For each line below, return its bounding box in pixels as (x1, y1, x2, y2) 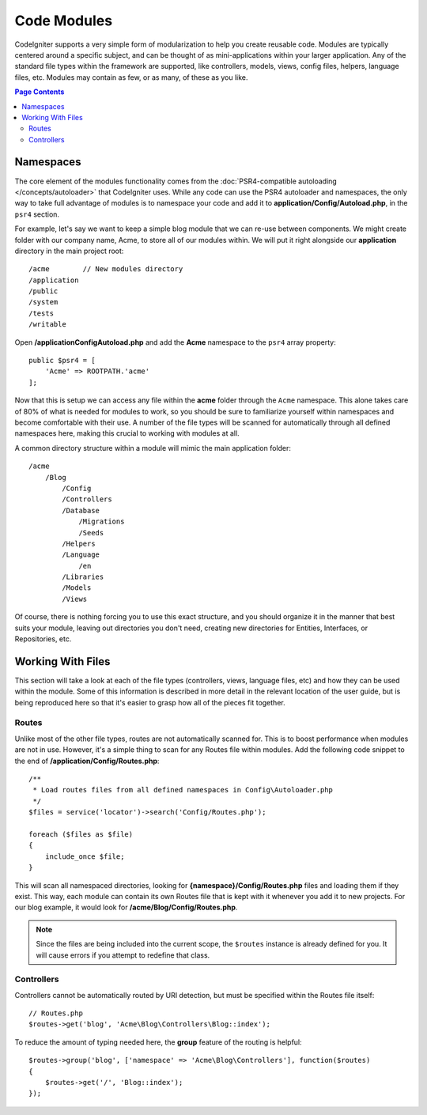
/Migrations (78, 517, 125, 526)
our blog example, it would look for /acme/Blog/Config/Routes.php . (14, 902, 238, 913)
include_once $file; (44, 852, 125, 861)
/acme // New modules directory (28, 265, 183, 274)
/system (28, 297, 59, 307)
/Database (62, 506, 100, 515)
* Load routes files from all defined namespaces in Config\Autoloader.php (32, 785, 334, 795)
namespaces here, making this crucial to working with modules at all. (14, 429, 240, 438)
